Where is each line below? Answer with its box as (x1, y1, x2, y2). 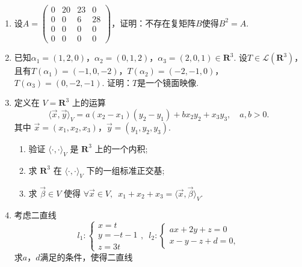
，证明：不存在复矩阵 (111, 16, 196, 29)
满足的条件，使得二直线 (40, 250, 133, 263)
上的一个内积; (94, 142, 148, 155)
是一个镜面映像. (137, 76, 199, 88)
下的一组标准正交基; (86, 164, 165, 176)
